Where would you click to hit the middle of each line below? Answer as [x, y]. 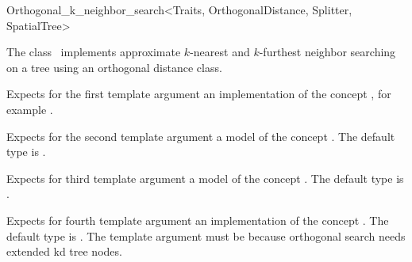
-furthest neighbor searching [327, 52]
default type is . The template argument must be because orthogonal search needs [206, 235]
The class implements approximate [94, 52]
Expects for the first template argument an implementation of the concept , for [199, 94]
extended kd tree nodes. [64, 251]
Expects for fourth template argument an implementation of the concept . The [198, 220]
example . [30, 109]
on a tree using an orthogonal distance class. [114, 67]
